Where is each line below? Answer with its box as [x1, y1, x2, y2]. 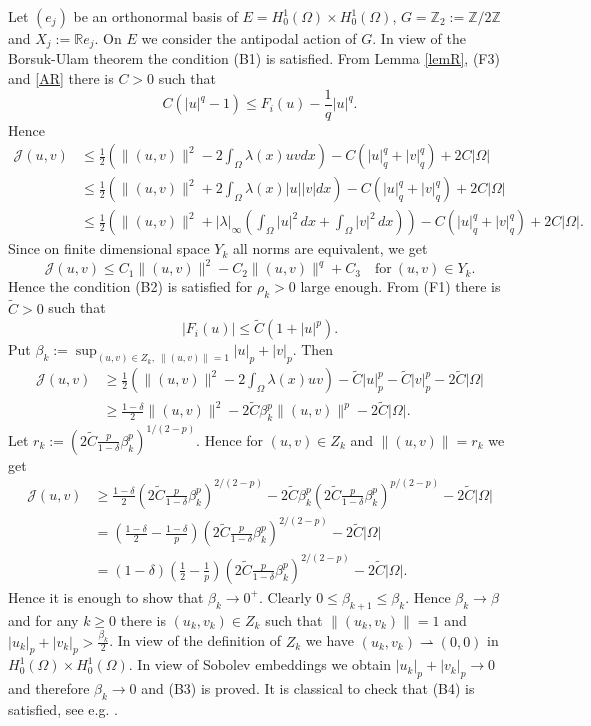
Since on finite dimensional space [8, 238, 210, 259]
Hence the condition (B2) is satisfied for [8, 276, 253, 297]
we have [305, 630, 355, 651]
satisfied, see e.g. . [8, 698, 118, 719]
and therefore [8, 678, 90, 699]
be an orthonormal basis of [73, 6, 238, 26]
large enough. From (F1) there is [300, 276, 501, 297]
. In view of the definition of [109, 630, 282, 651]
